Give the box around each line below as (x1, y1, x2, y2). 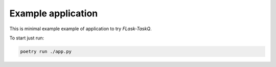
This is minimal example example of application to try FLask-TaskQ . (9, 26, 152, 32)
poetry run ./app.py (20, 49, 72, 54)
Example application (9, 8, 98, 19)
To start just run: (9, 35, 44, 41)
